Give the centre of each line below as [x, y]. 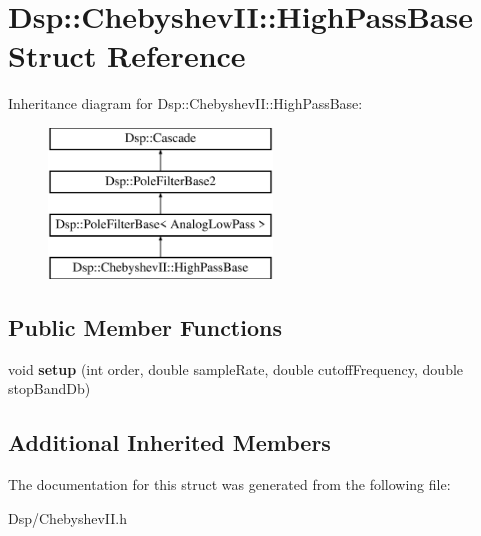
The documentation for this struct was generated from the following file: [229, 484]
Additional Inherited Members [169, 442]
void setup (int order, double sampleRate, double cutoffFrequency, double [236, 368]
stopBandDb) [49, 388]
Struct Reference [127, 55]
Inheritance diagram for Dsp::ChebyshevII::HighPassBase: [185, 103]
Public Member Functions [145, 327]
